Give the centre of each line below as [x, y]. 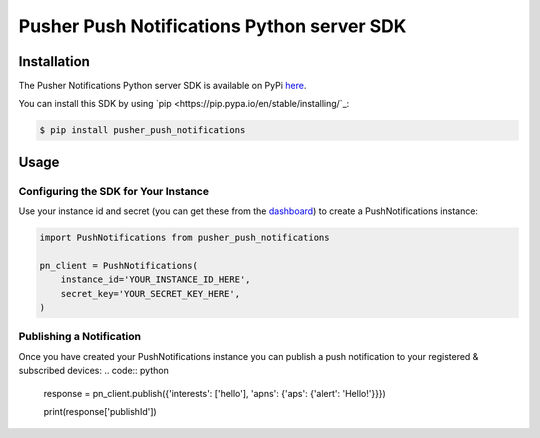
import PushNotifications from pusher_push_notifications [184, 238]
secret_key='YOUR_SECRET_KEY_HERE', [150, 293]
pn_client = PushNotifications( [119, 265]
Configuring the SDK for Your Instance [114, 191]
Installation [54, 61]
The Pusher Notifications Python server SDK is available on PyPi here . [162, 86]
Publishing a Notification [80, 337]
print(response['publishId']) [100, 412]
